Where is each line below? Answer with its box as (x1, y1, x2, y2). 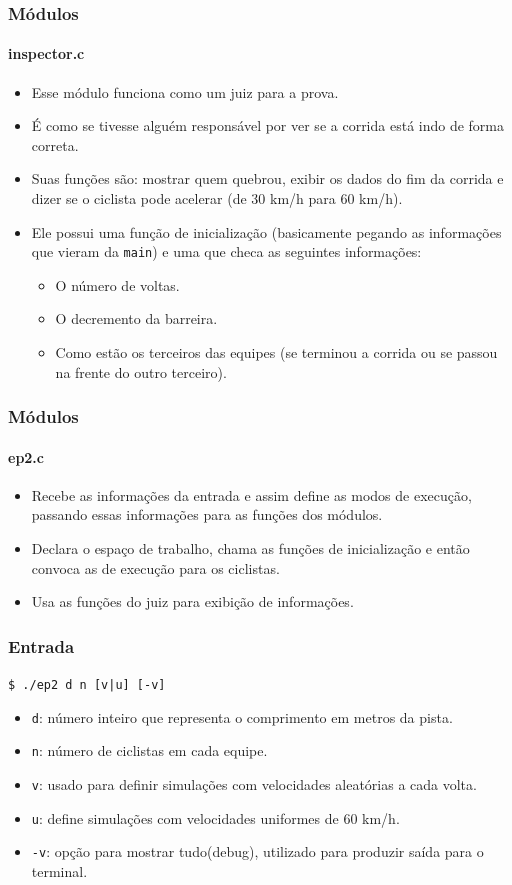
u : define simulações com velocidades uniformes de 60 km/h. (31, 807, 400, 828)
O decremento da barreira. (55, 308, 218, 329)
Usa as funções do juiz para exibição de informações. (31, 591, 354, 612)
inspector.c (8, 43, 85, 64)
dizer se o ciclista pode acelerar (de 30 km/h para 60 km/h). (31, 188, 403, 209)
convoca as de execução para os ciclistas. (31, 557, 280, 578)
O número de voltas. (55, 274, 180, 295)
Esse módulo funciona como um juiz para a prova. (31, 81, 339, 102)
